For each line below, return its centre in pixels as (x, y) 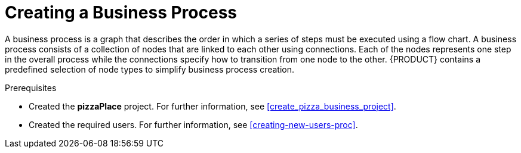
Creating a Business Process (121, 13)
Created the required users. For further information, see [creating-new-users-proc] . (193, 124)
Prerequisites (31, 88)
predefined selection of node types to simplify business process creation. (150, 69)
